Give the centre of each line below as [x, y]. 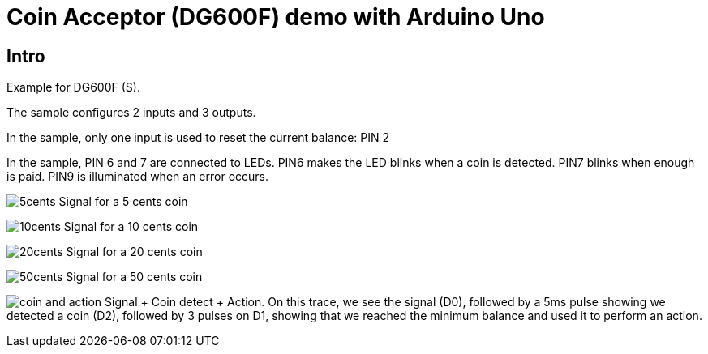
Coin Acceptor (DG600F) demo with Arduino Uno [276, 17]
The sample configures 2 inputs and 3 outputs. [131, 113]
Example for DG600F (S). [73, 87]
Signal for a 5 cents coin [123, 202]
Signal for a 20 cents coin [134, 252]
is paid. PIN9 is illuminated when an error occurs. [137, 177]
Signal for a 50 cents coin [134, 277]
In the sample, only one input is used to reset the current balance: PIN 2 [198, 138]
